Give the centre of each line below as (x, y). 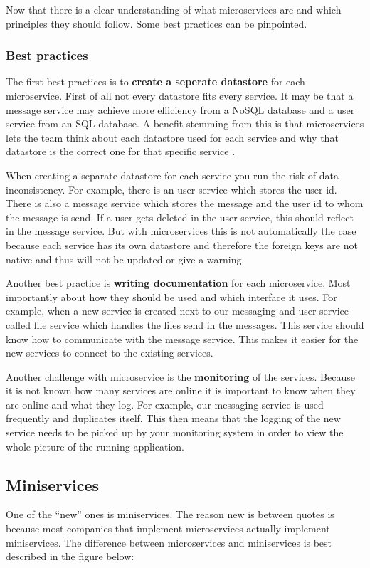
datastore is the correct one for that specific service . (121, 151)
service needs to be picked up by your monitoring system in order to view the (175, 432)
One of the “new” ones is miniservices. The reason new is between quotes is (170, 514)
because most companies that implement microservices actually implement (168, 528)
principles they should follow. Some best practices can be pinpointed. (157, 23)
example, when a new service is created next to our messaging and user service (178, 311)
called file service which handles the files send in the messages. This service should (185, 324)
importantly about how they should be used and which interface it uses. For (171, 296)
